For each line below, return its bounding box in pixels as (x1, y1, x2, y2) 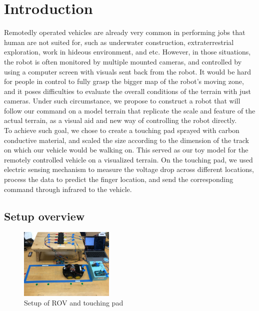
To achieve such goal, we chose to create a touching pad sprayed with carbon (4, 125, 239, 135)
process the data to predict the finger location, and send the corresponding (4, 174, 233, 184)
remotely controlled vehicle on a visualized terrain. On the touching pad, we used (4, 154, 253, 164)
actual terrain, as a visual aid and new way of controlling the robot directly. (4, 115, 237, 125)
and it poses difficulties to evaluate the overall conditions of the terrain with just (4, 85, 251, 96)
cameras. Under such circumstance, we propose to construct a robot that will (4, 95, 240, 106)
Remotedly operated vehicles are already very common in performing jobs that (4, 27, 245, 37)
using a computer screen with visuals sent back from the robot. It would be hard (4, 66, 251, 76)
